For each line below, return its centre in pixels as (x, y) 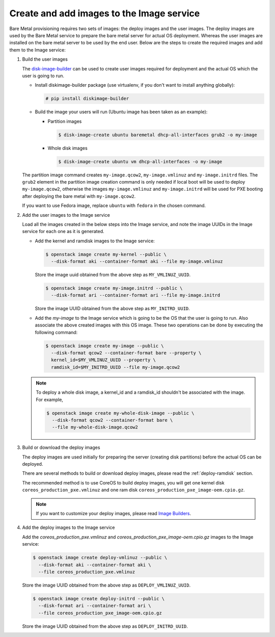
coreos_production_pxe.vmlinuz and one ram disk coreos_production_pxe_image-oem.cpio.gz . (133, 490)
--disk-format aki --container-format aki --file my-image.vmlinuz (137, 262)
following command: (56, 332)
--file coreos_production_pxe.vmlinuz (87, 572)
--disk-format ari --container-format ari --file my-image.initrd (136, 295)
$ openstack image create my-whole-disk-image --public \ (120, 413)
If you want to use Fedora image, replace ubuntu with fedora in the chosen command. (114, 206)
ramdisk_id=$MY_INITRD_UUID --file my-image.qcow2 (116, 367)
